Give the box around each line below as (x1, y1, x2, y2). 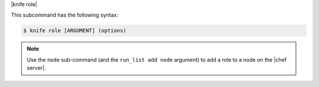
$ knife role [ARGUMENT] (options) (23, 27, 126, 34)
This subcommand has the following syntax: (11, 12, 118, 19)
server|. (27, 65, 46, 72)
